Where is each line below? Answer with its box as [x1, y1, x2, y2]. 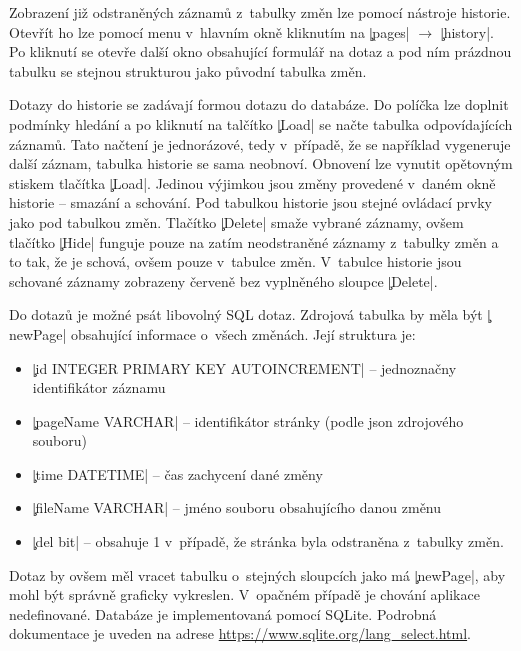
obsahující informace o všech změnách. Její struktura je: [71, 323, 416, 344]
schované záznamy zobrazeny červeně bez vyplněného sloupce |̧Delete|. [9, 270, 438, 291]
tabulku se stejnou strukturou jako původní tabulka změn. [9, 60, 367, 81]
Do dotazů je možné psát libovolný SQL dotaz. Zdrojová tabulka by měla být [9, 304, 483, 325]
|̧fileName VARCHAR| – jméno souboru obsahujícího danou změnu [32, 497, 442, 518]
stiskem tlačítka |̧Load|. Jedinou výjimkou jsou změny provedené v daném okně [9, 172, 496, 193]
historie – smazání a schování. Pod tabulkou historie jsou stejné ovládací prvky [9, 192, 493, 213]
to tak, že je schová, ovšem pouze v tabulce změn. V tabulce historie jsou [9, 251, 462, 272]
